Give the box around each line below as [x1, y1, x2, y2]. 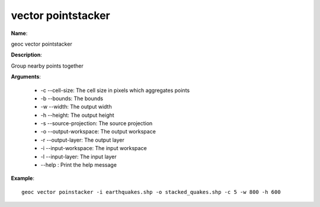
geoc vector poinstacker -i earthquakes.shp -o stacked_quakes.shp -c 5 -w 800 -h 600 [21, 189, 281, 195]
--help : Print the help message [40, 161, 117, 168]
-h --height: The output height [40, 112, 115, 119]
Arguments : [11, 73, 41, 80]
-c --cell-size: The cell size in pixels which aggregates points [40, 87, 190, 94]
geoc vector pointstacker [11, 40, 72, 47]
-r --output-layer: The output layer [40, 136, 124, 144]
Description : [11, 51, 43, 59]
